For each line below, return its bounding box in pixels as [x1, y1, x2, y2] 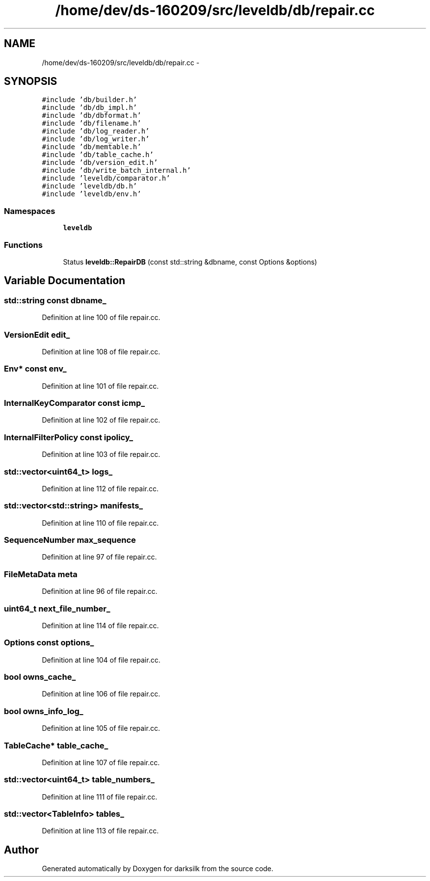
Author [4, 843, 39, 856]
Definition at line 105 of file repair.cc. [42, 724, 160, 733]
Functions [4, 240, 43, 250]
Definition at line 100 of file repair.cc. [42, 313, 161, 322]
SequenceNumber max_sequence [4, 535, 136, 545]
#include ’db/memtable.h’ [42, 143, 141, 151]
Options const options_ [4, 638, 94, 648]
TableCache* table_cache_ [4, 740, 108, 750]
